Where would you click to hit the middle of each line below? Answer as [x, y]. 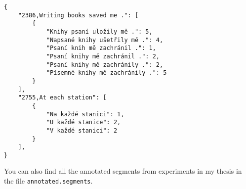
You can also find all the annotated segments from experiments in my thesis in [123, 171]
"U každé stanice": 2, [83, 122]
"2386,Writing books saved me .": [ [78, 15]
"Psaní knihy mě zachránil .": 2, [103, 56]
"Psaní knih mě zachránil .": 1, [101, 48]
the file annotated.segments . [48, 181]
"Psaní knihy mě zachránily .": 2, [105, 65]
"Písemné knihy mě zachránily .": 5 [106, 73]
